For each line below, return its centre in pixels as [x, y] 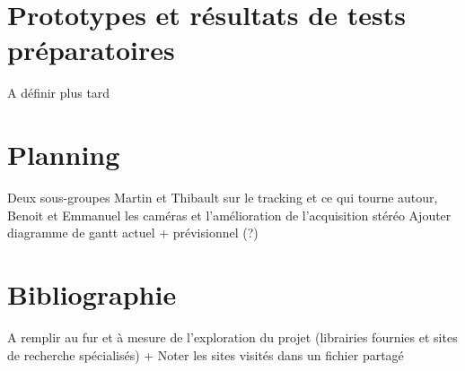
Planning [64, 155]
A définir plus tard [59, 93]
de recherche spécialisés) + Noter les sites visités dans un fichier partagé [206, 354]
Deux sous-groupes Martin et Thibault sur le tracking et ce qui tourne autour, [223, 198]
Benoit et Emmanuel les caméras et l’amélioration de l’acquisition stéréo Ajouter [229, 215]
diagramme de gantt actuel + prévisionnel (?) [133, 233]
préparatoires [91, 50]
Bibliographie [92, 294]
